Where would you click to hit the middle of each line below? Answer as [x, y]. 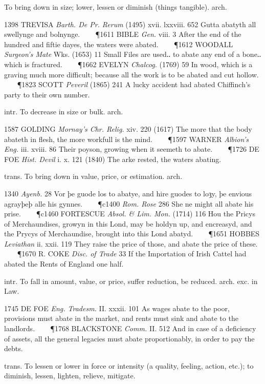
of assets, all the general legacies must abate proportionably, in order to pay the [129, 338]
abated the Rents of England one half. [64, 264]
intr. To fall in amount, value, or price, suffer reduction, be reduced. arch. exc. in [131, 281]
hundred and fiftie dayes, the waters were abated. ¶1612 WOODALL [119, 44]
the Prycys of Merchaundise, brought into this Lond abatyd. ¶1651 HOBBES [132, 234]
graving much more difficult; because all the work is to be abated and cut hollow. [131, 74]
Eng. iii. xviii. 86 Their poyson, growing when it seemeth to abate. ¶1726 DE [132, 149]
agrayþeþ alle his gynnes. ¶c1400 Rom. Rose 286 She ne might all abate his [129, 203]
